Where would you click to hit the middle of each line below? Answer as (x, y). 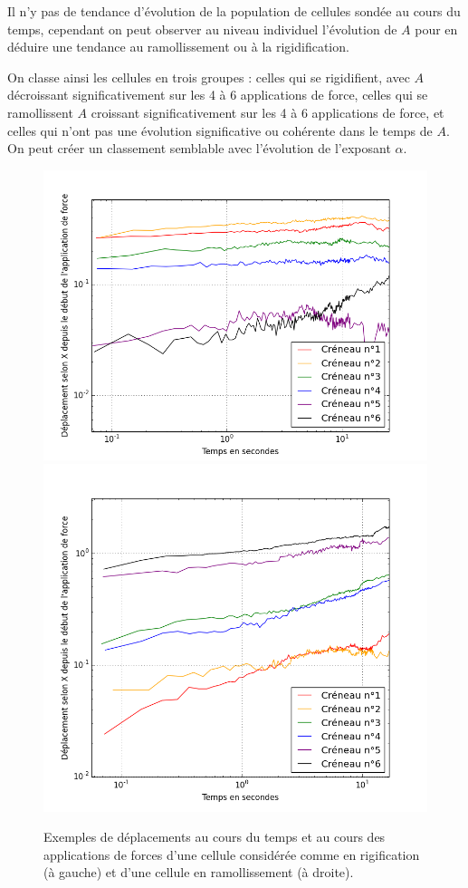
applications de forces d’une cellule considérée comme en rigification (232, 854)
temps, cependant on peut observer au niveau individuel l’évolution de (202, 29)
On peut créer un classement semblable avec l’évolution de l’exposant (199, 148)
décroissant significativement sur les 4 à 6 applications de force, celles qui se (218, 95)
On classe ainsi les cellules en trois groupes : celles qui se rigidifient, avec (209, 77)
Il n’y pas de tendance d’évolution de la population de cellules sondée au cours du (234, 11)
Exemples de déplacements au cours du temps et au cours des (215, 837)
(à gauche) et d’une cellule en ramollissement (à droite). (199, 872)
